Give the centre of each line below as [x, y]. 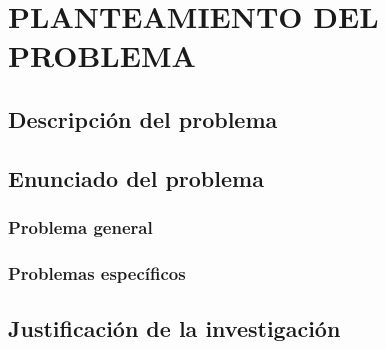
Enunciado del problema [136, 177]
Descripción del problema [143, 118]
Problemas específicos [97, 272]
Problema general [80, 227]
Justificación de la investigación [174, 328]
